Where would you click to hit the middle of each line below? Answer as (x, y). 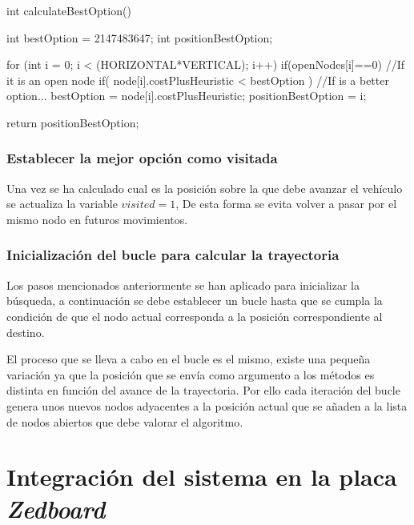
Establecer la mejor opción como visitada (142, 158)
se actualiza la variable (62, 204)
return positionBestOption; (73, 122)
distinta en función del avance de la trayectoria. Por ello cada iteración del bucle (203, 390)
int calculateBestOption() (69, 10)
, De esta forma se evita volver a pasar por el (286, 204)
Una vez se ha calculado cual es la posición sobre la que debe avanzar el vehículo (205, 188)
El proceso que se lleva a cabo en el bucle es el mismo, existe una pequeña (189, 359)
